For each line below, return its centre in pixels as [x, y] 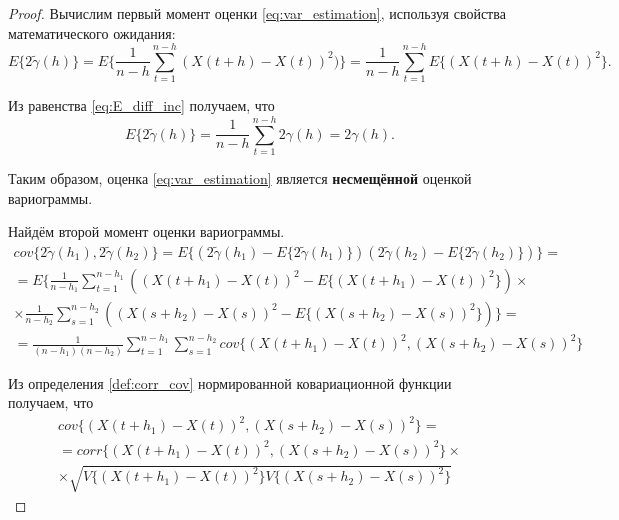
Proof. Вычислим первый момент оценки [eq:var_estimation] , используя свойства [257, 13]
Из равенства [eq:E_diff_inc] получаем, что [141, 105]
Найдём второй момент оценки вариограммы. [146, 231]
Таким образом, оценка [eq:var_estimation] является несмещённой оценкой [240, 178]
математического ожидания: [92, 32]
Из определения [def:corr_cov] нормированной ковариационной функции [230, 382]
